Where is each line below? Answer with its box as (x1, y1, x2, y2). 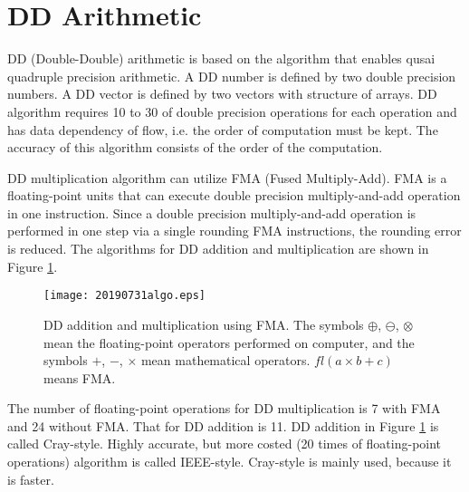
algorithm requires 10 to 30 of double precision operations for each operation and (7, 101, 457, 121)
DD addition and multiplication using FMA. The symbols (43, 314, 364, 333)
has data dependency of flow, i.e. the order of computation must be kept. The (7, 120, 438, 139)
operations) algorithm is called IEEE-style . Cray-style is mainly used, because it (7, 452, 452, 471)
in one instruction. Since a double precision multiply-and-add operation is (7, 203, 416, 222)
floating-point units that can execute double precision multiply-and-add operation (7, 186, 461, 205)
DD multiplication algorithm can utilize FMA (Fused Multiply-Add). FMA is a (7, 168, 447, 187)
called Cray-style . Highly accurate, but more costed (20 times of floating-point (7, 434, 442, 453)
